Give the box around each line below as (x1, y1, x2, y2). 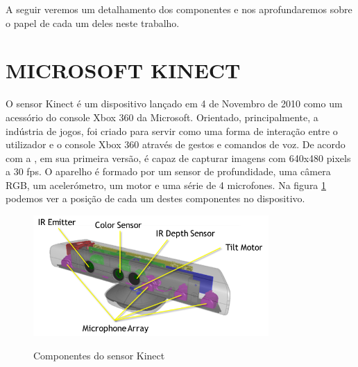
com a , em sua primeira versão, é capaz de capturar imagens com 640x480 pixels (6, 150, 351, 165)
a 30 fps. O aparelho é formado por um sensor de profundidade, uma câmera (6, 164, 331, 179)
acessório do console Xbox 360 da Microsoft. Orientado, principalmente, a (6, 109, 318, 124)
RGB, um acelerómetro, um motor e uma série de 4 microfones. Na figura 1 (6, 177, 327, 192)
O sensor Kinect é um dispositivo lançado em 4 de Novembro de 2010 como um (6, 96, 343, 111)
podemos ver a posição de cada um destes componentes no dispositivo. (6, 191, 305, 206)
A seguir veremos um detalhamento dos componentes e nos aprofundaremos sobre (6, 2, 352, 16)
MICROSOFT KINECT (6, 56, 241, 84)
